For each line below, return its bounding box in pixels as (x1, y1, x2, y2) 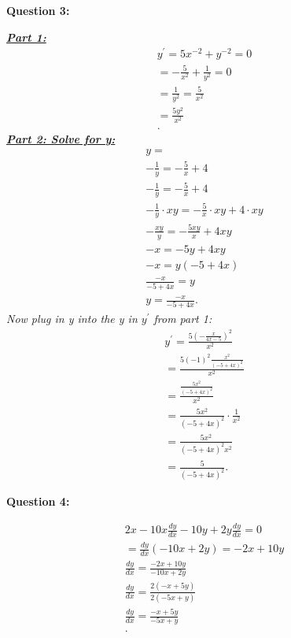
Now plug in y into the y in (6, 310, 138, 327)
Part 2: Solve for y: (6, 130, 116, 147)
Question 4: (6, 493, 70, 510)
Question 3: (6, 2, 70, 18)
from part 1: (153, 310, 212, 327)
